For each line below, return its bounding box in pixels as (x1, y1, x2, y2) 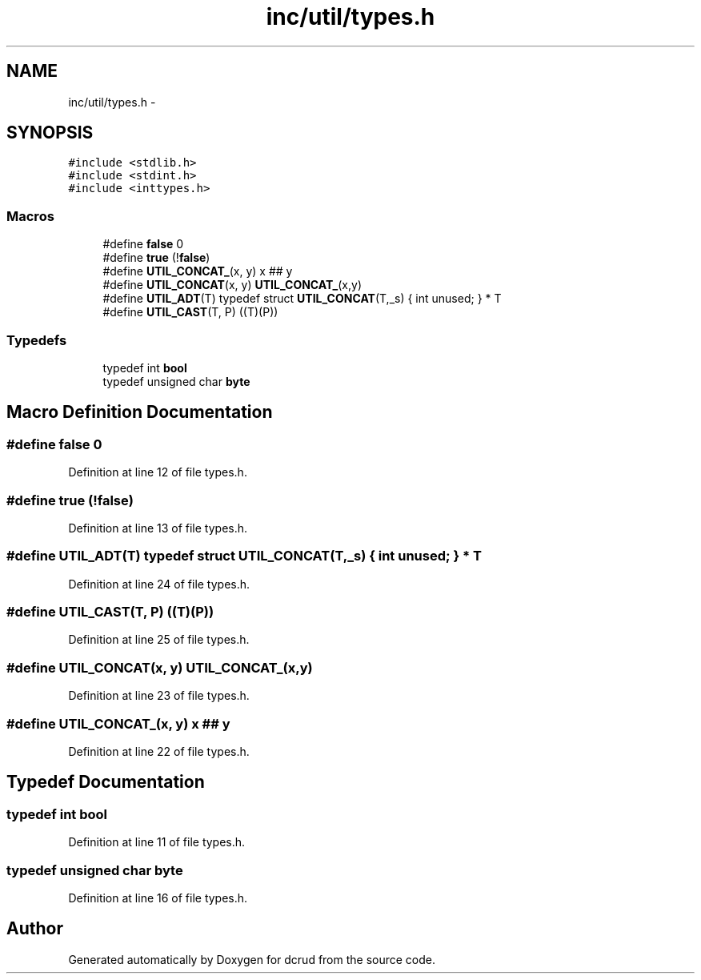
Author (6, 918, 63, 939)
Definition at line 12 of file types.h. (68, 465, 247, 480)
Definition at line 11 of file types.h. (68, 835, 246, 849)
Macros (6, 207, 54, 224)
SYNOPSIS (6, 122, 94, 143)
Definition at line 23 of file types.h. (68, 689, 250, 703)
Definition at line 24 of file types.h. (68, 576, 250, 591)
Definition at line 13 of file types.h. (68, 520, 248, 535)
